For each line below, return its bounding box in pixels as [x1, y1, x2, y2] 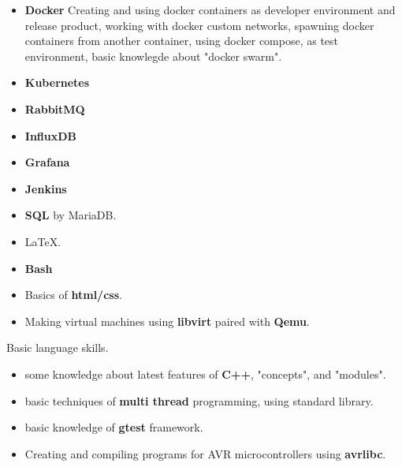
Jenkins [24, 180, 67, 196]
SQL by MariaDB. [24, 207, 117, 223]
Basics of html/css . [24, 286, 122, 303]
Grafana [24, 154, 70, 170]
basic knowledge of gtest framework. [24, 419, 203, 435]
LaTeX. [24, 233, 61, 249]
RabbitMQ [24, 100, 85, 117]
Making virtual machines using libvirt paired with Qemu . [24, 312, 310, 329]
